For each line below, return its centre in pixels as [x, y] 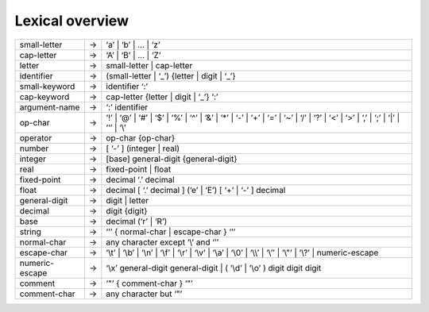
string [30, 232]
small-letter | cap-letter [149, 65]
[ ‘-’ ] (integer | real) [143, 148]
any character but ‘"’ [144, 294]
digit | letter [128, 200]
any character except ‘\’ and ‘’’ [162, 242]
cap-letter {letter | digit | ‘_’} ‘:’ [162, 97]
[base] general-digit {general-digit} [172, 159]
